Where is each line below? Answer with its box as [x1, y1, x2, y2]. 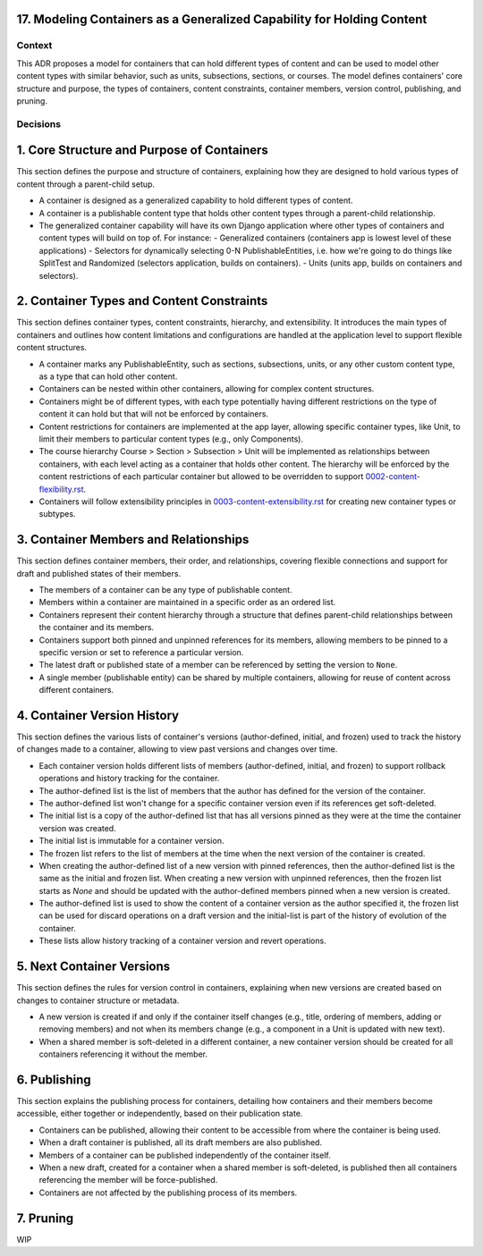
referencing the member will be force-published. [38, 1175, 218, 1185]
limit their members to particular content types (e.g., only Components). [38, 434, 304, 444]
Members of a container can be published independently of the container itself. [38, 1150, 331, 1160]
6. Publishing [16, 1072, 91, 1087]
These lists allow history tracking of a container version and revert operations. [38, 935, 326, 947]
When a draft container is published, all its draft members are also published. [38, 1137, 322, 1148]
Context [16, 39, 53, 52]
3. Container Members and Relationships [16, 532, 250, 547]
